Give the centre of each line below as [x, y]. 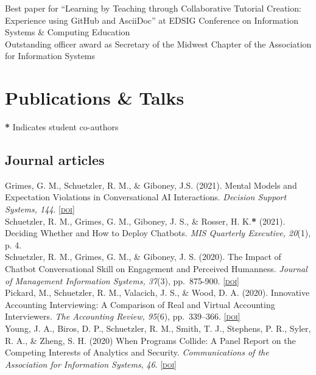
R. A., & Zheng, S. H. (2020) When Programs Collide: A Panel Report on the [150, 340]
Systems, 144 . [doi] [40, 209]
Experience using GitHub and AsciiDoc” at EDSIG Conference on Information [152, 20]
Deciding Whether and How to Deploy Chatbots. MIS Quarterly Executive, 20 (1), [158, 233]
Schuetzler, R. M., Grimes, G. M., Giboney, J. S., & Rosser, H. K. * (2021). [145, 221]
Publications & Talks [95, 98]
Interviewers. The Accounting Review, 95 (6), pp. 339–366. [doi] [123, 316]
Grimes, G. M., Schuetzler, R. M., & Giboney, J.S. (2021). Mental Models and [151, 185]
